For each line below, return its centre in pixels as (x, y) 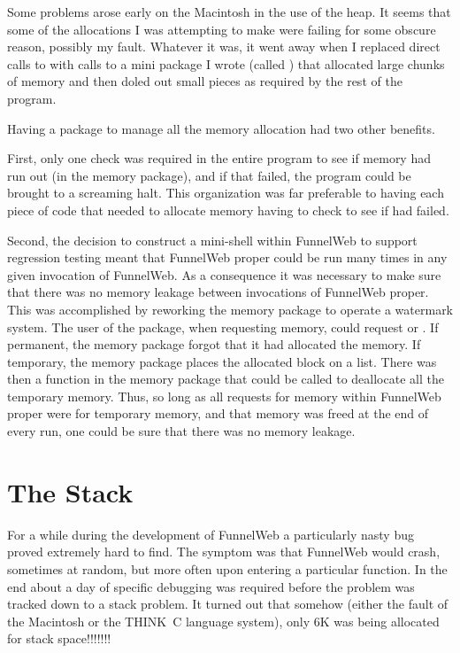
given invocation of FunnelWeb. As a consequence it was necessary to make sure (224, 274)
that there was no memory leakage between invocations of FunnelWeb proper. (218, 292)
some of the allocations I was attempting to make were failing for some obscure (222, 29)
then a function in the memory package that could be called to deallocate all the (226, 379)
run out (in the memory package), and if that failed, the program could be (209, 175)
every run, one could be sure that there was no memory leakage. (181, 431)
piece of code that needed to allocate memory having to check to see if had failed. (228, 210)
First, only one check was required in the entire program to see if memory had (219, 158)
